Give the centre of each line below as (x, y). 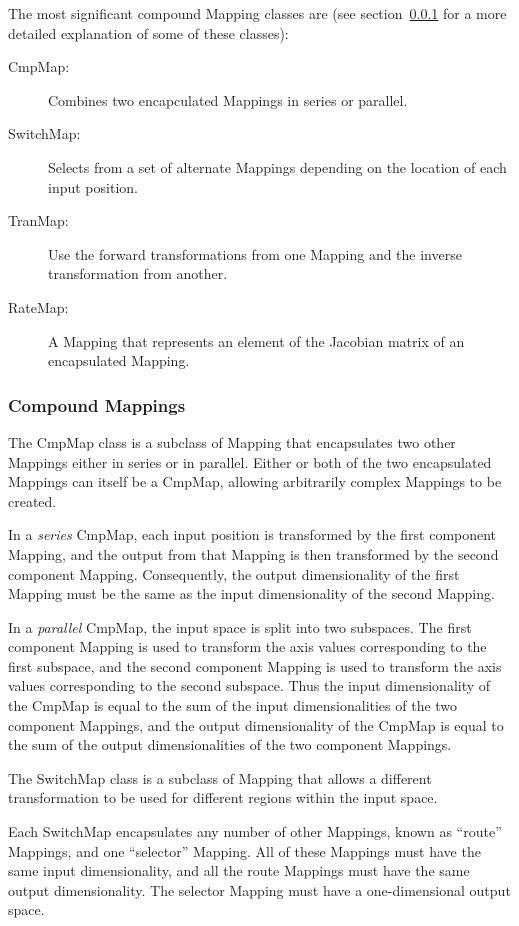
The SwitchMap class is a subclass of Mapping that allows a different (220, 777)
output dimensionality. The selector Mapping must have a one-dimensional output (259, 889)
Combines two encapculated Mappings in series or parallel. (228, 99)
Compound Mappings (97, 404)
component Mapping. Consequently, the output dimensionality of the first (234, 573)
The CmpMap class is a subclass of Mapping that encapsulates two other (232, 441)
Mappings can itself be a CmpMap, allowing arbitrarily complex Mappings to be (255, 481)
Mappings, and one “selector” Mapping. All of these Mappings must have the (244, 850)
